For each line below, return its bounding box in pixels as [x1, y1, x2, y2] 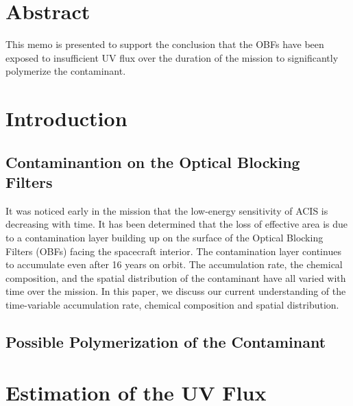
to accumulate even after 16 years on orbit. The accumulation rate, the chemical [5, 257, 343, 272]
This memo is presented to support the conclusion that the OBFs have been [5, 37, 324, 51]
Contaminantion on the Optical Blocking [5, 151, 300, 172]
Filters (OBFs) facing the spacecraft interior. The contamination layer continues [5, 243, 341, 258]
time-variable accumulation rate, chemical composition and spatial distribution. [5, 298, 339, 312]
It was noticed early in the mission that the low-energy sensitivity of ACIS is [5, 203, 328, 217]
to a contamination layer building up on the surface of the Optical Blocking [5, 230, 324, 245]
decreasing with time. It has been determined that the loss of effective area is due [5, 217, 348, 231]
